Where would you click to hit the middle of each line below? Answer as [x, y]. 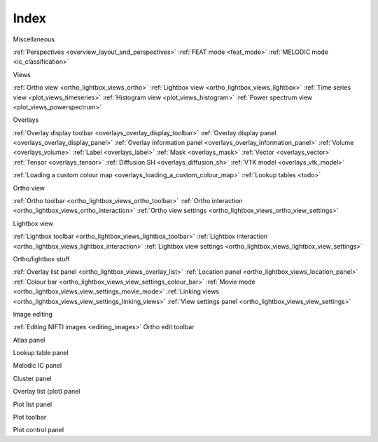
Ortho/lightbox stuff [41, 258]
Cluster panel [32, 378]
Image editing [33, 314]
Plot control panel [38, 430]
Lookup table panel [41, 353]
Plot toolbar [30, 417]
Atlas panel [29, 340]
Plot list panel [33, 404]
